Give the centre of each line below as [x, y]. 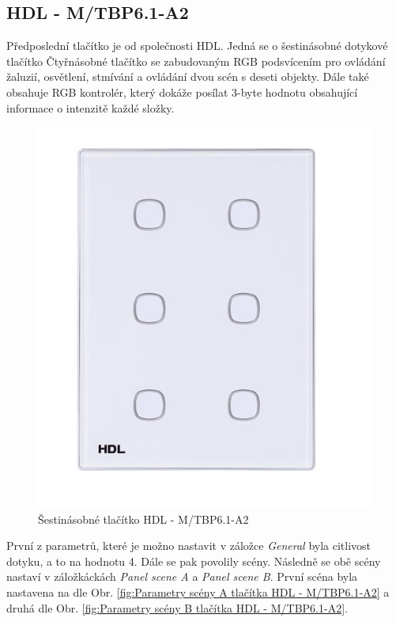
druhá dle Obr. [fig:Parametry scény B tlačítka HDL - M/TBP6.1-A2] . [177, 607]
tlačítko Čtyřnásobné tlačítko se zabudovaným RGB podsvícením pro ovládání [196, 61]
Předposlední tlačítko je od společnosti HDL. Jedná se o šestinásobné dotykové [197, 46]
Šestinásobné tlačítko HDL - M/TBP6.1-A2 [143, 519]
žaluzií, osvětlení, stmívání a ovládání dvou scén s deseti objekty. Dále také [188, 76]
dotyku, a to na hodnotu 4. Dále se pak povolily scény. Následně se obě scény [194, 561]
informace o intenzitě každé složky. [91, 107]
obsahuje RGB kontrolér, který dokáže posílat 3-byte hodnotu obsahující [182, 92]
